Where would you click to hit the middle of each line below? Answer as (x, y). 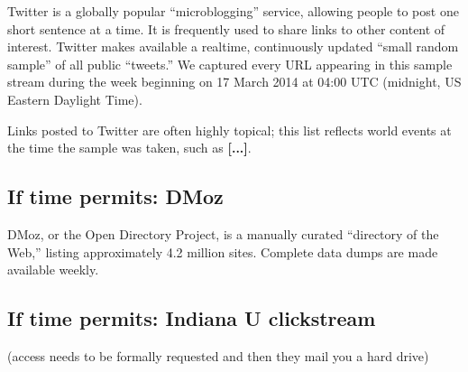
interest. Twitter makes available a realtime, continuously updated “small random (233, 46)
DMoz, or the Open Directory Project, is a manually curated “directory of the (223, 233)
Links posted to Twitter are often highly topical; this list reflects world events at (229, 130)
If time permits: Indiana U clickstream (192, 318)
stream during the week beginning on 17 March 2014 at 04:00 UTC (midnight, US (234, 82)
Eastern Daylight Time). (75, 99)
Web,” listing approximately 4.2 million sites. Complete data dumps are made (223, 251)
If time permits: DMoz (115, 196)
